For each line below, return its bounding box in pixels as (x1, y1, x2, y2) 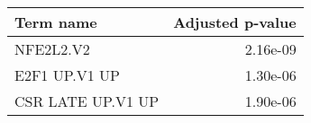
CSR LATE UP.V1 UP (14, 91, 160, 111)
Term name (14, 12, 97, 32)
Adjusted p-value (173, 12, 297, 32)
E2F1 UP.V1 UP (14, 65, 120, 85)
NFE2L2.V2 (14, 39, 90, 59)
